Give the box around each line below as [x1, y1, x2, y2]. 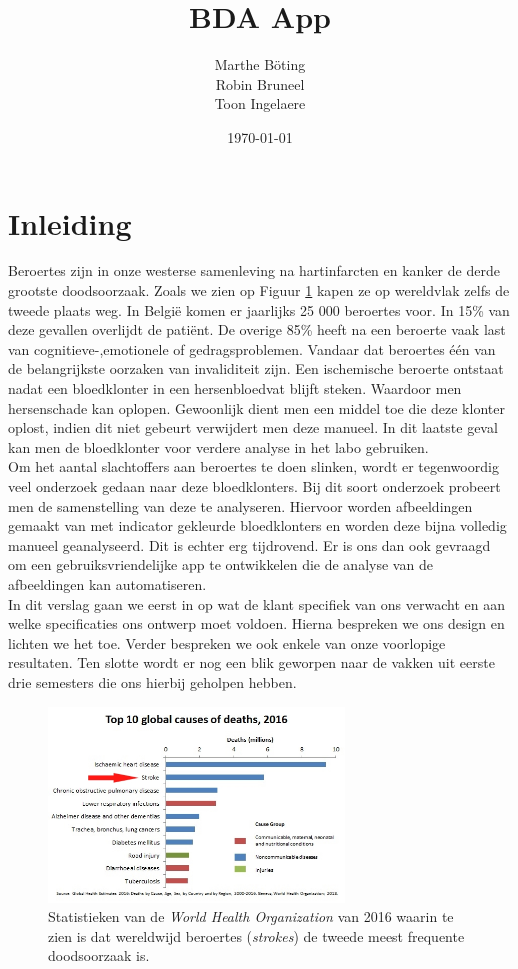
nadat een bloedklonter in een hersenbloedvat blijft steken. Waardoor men [8, 378, 462, 398]
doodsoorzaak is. [48, 945, 150, 966]
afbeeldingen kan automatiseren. [8, 573, 207, 594]
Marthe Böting [214, 54, 306, 75]
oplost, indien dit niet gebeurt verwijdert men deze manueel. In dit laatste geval [8, 417, 498, 438]
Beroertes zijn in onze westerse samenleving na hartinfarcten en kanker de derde [8, 260, 500, 281]
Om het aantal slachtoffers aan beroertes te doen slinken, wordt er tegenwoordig [8, 456, 499, 477]
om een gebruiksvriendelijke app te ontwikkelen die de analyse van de [8, 554, 433, 575]
